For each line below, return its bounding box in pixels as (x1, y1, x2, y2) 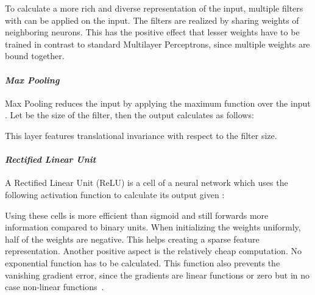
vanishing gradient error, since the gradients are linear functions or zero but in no (5, 268, 310, 281)
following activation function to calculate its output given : (5, 188, 225, 201)
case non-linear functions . (5, 280, 104, 293)
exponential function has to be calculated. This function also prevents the (5, 256, 280, 269)
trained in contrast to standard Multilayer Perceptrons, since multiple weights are (5, 37, 310, 50)
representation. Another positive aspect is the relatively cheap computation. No (5, 244, 302, 257)
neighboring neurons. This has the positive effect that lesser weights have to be (5, 26, 300, 38)
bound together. (5, 49, 65, 62)
